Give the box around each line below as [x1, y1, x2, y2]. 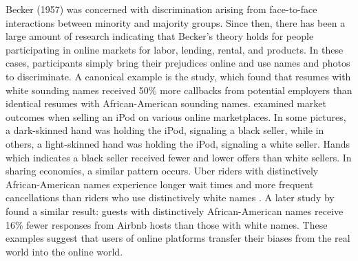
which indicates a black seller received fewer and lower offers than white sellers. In [6, 150, 352, 164]
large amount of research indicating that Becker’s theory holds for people [6, 29, 314, 43]
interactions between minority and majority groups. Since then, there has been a [6, 15, 346, 30]
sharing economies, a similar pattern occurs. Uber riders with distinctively [6, 163, 319, 178]
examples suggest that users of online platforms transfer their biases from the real [6, 231, 350, 245]
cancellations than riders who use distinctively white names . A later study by [6, 190, 335, 205]
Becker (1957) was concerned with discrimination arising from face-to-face [6, 2, 317, 16]
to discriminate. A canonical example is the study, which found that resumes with [6, 69, 351, 83]
